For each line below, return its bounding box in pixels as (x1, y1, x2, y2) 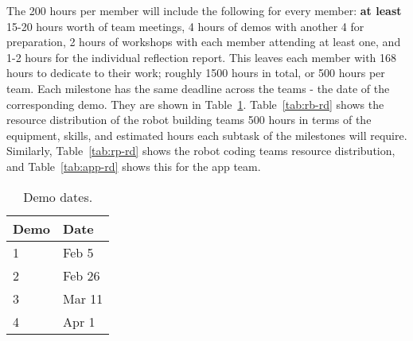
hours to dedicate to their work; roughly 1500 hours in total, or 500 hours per (6, 64, 385, 81)
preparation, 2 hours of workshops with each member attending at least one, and (6, 33, 401, 50)
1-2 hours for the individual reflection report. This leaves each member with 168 (6, 48, 397, 65)
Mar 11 (63, 289, 103, 308)
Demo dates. (23, 187, 93, 206)
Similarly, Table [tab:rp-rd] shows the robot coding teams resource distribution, (6, 142, 395, 159)
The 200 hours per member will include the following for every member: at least (6, 2, 402, 18)
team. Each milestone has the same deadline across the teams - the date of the (6, 79, 390, 96)
